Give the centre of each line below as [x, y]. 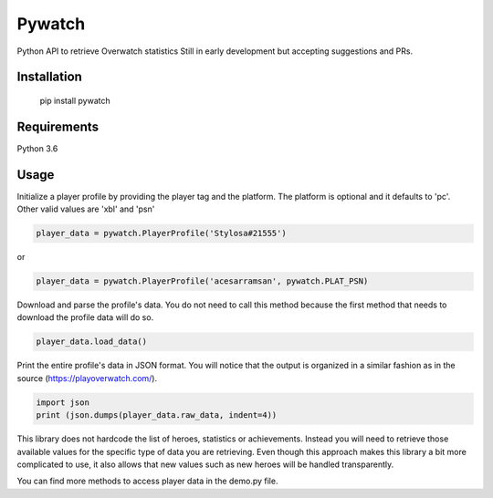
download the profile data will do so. [85, 317]
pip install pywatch [75, 100]
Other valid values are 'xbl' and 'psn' [86, 209]
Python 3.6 [37, 148]
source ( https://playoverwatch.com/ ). [87, 378]
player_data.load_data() [92, 342]
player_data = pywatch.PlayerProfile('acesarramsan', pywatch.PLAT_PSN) [202, 281]
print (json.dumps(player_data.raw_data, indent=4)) [157, 415]
